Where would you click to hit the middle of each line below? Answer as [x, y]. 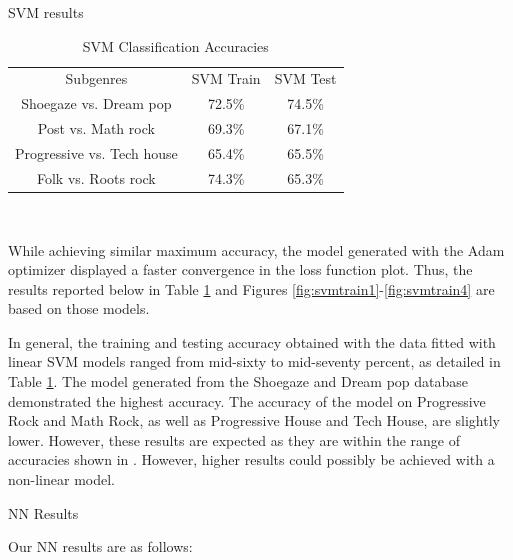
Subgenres [96, 78]
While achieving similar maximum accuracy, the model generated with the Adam [256, 249]
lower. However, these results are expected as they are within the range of [234, 439]
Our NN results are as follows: [100, 546]
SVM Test [305, 78]
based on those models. [79, 308]
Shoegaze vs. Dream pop [96, 103]
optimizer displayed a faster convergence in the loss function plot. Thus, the [240, 269]
